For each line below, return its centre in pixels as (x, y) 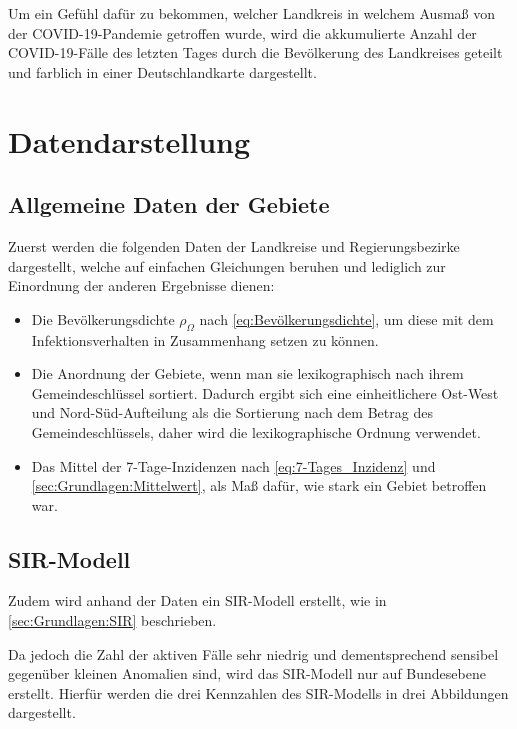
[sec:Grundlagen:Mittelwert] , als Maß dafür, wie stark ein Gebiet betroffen (259, 485)
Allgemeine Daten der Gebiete (169, 204)
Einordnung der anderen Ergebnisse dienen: (141, 285)
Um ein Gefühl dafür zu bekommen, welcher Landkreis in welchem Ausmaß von (252, 13)
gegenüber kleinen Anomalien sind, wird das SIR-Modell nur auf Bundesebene (247, 673)
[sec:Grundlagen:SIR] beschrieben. (112, 620)
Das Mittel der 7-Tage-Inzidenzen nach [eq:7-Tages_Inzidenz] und (233, 465)
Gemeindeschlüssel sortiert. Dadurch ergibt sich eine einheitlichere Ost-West (265, 392)
